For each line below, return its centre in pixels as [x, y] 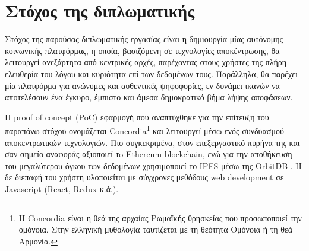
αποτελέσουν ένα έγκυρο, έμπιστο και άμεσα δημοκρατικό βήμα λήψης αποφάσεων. [149, 97]
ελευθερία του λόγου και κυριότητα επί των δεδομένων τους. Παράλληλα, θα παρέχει [151, 73]
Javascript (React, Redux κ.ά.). [62, 188]
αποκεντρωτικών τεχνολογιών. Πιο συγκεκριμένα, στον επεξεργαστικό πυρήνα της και [152, 142]
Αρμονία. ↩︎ [38, 241]
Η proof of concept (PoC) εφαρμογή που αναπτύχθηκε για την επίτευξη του [137, 117]
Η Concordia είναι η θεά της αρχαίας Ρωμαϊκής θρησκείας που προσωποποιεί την [160, 217]
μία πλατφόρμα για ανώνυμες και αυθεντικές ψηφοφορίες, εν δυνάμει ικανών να [142, 85]
